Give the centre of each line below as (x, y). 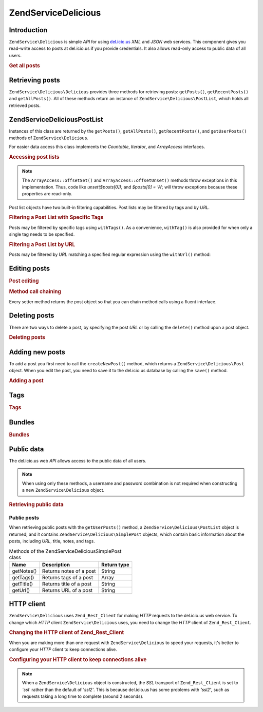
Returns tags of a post (68, 577)
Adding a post (26, 380)
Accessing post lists (34, 157)
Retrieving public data (36, 504)
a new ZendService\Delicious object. (63, 490)
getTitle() (22, 584)
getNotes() (24, 571)
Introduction (28, 30)
